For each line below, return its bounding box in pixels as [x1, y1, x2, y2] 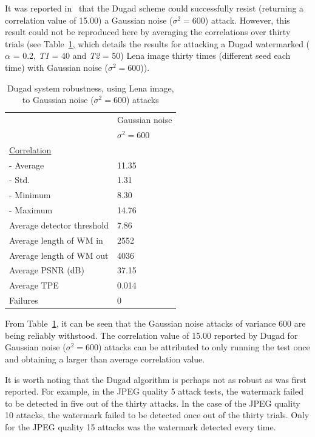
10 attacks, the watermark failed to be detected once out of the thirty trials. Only [5, 409, 310, 421]
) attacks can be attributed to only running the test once [98, 341, 310, 353]
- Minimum [9, 188, 51, 201]
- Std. [9, 173, 30, 186]
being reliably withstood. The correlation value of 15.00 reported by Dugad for [5, 329, 298, 341]
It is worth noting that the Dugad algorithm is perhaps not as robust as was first [5, 373, 307, 385]
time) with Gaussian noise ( [5, 61, 108, 73]
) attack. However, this [205, 13, 290, 26]
